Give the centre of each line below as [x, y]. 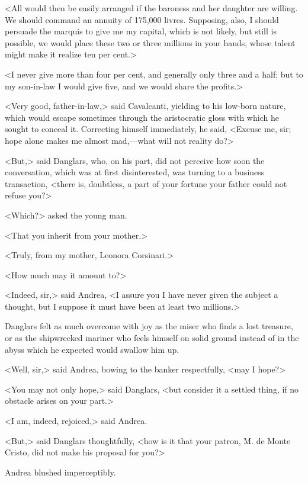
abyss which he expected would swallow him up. [92, 349]
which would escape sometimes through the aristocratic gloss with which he [142, 117]
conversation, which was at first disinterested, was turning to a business [135, 172]
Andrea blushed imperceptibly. [60, 472]
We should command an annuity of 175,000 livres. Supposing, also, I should [142, 19]
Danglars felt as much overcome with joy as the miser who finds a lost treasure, [149, 326]
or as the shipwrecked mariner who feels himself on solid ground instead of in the [152, 338]
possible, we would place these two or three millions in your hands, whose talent [150, 42]
